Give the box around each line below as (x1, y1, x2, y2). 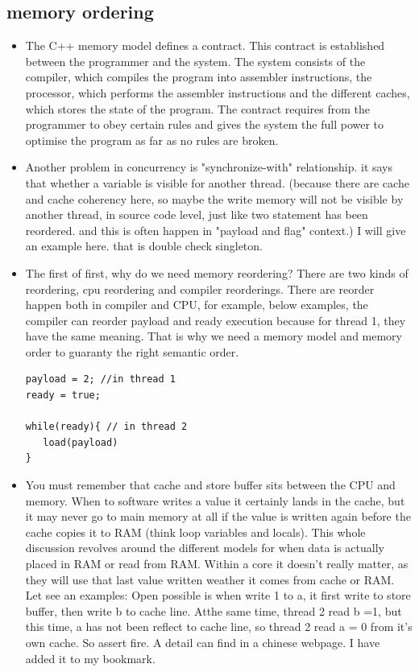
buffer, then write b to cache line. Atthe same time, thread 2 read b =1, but (25, 602, 402, 619)
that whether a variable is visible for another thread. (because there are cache (25, 174, 409, 191)
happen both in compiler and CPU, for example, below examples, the (25, 296, 368, 313)
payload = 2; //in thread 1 (25, 373, 176, 385)
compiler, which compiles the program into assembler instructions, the (25, 68, 372, 85)
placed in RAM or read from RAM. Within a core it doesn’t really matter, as (25, 555, 409, 572)
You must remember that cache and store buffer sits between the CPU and (25, 476, 396, 493)
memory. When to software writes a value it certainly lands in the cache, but (25, 492, 405, 509)
